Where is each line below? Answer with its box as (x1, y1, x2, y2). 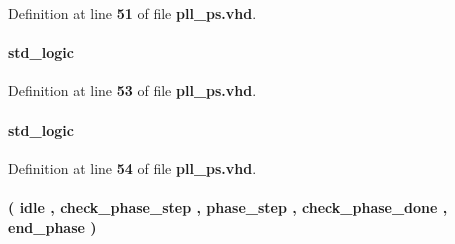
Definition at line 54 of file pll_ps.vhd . (8, 157, 257, 178)
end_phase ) (8, 216, 97, 237)
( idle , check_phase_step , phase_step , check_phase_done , (8, 196, 448, 217)
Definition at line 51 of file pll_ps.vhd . (8, 3, 257, 23)
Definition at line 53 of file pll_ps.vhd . (8, 80, 257, 101)
